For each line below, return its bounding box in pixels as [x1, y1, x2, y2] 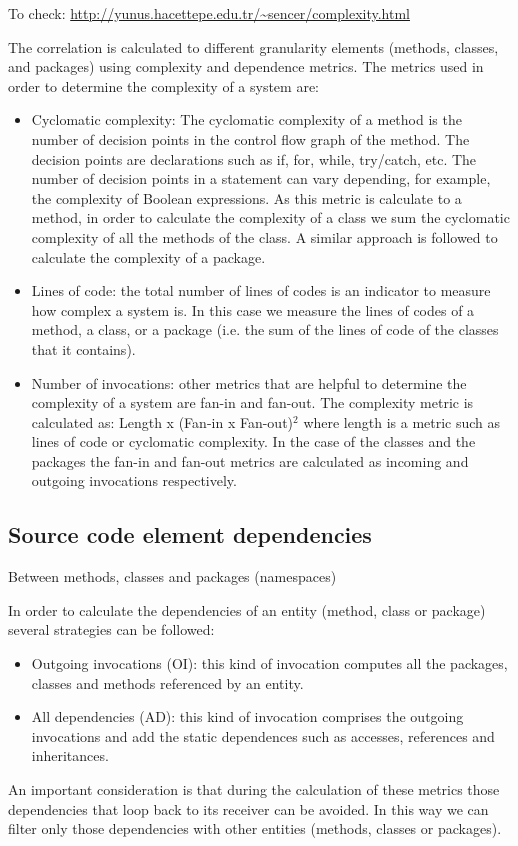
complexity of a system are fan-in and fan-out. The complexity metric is [31, 392, 474, 413]
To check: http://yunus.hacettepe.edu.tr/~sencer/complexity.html [8, 3, 410, 23]
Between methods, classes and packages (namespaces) [8, 566, 337, 587]
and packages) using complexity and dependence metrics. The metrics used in [8, 56, 484, 77]
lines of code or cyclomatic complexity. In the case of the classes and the [31, 431, 476, 452]
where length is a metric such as [303, 411, 501, 432]
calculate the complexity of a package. [31, 246, 266, 267]
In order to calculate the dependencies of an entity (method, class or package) [8, 599, 486, 620]
